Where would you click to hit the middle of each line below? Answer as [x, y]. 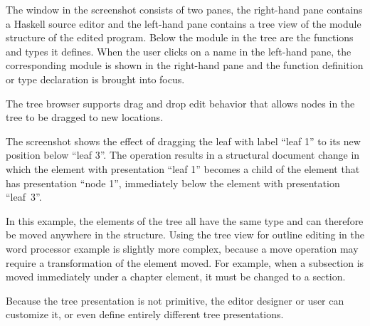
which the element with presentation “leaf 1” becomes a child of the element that [183, 168]
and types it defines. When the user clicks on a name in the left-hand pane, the [179, 51]
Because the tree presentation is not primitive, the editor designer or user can [175, 300]
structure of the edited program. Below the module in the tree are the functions [180, 37]
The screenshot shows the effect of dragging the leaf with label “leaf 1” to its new [183, 141]
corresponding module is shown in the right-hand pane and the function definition [185, 65]
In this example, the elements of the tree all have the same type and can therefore [185, 220]
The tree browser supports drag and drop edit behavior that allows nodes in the [180, 103]
